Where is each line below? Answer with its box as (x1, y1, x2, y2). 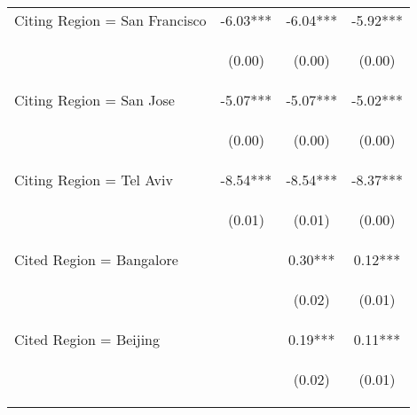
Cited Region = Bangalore (14, 249, 178, 270)
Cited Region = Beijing (14, 329, 161, 349)
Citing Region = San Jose (14, 90, 175, 110)
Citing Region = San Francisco (14, 10, 207, 30)
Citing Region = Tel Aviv (14, 169, 173, 190)
